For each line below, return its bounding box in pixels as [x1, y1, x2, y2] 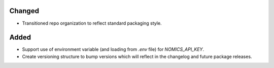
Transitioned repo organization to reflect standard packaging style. [22, 20, 162, 26]
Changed [9, 7, 39, 15]
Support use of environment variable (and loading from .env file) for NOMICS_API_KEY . [22, 46, 204, 52]
